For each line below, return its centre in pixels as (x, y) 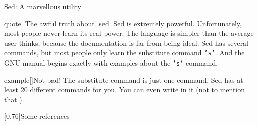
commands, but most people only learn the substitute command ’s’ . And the (124, 53)
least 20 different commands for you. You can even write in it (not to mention (125, 89)
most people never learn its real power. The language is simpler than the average (129, 33)
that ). (14, 99)
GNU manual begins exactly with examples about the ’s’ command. (111, 63)
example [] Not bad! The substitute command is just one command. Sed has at (124, 79)
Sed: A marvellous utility (43, 6)
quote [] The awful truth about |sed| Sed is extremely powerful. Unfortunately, (123, 23)
